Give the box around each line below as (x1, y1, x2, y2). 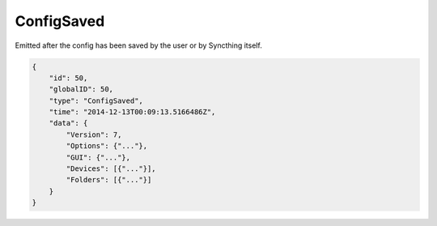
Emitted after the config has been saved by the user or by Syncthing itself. (15, 41, 262, 50)
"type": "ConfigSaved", (49, 96, 143, 105)
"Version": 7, (66, 130, 122, 139)
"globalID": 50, (49, 85, 113, 94)
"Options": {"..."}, (66, 142, 148, 151)
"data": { (49, 118, 88, 128)
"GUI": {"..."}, (66, 152, 131, 162)
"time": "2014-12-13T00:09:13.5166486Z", (49, 108, 216, 117)
